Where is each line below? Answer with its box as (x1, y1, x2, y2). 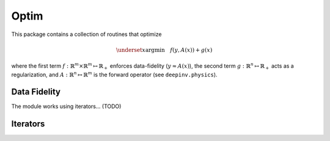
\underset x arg (116, 46, 155, 53)
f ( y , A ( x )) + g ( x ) (170, 46, 213, 53)
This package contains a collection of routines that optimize (11, 31, 162, 38)
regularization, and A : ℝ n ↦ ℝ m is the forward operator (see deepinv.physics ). (11, 70, 218, 78)
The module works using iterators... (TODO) (11, 103, 122, 110)
